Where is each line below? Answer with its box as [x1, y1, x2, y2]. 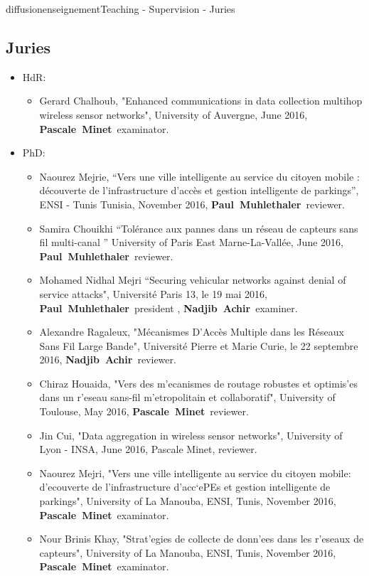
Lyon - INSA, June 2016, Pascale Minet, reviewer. [39, 442, 257, 457]
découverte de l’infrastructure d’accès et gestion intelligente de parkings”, [39, 183, 359, 198]
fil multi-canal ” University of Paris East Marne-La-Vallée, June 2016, [39, 235, 343, 250]
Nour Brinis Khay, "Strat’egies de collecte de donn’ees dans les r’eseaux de [39, 531, 364, 546]
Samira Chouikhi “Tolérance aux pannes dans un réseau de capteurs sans [39, 220, 358, 235]
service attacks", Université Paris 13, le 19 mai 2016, [39, 286, 268, 301]
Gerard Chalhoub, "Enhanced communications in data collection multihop [39, 93, 363, 108]
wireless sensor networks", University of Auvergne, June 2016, [39, 107, 308, 122]
